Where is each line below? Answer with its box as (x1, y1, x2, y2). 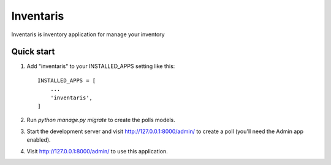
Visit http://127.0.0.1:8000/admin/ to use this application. (26, 147, 168, 155)
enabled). (26, 136, 51, 144)
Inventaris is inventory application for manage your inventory (11, 31, 165, 38)
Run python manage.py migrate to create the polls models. (26, 117, 175, 124)
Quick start (11, 47, 55, 57)
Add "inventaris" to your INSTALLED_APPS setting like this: (26, 63, 175, 70)
